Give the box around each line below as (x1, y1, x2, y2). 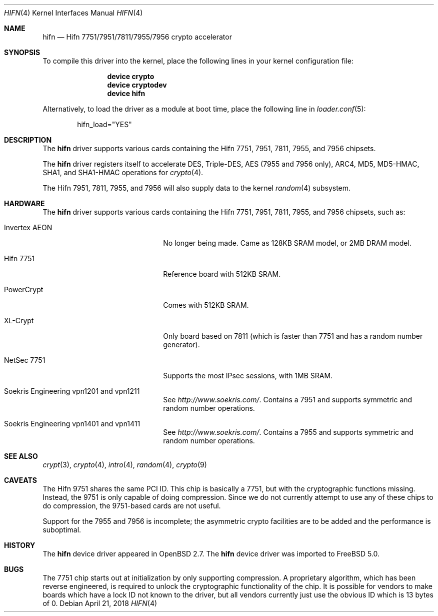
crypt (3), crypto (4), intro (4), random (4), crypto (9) (42, 460, 207, 469)
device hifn (107, 89, 145, 98)
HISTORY (4, 541, 35, 549)
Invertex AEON (4, 223, 52, 232)
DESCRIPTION (4, 136, 52, 144)
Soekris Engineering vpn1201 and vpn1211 (4, 387, 140, 395)
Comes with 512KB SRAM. (163, 301, 249, 309)
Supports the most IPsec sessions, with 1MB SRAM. (163, 371, 333, 380)
